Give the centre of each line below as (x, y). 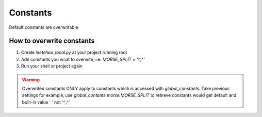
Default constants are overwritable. (44, 27)
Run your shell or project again (52, 66)
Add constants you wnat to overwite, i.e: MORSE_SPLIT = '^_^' (83, 59)
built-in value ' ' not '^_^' (46, 102)
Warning (31, 80)
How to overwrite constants (52, 41)
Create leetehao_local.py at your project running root (74, 52)
